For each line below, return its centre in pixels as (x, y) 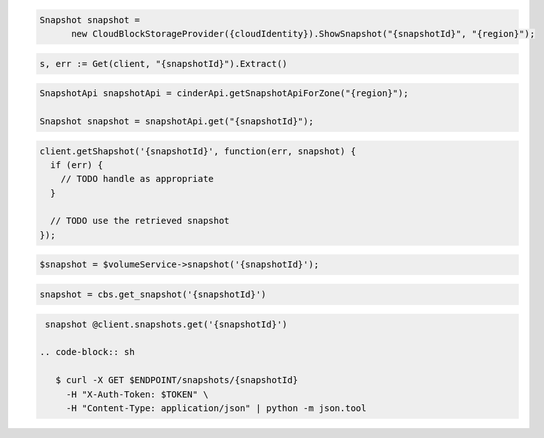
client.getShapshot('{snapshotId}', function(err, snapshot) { (198, 151)
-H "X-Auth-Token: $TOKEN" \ (137, 394)
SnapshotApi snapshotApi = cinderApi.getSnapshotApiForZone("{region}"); (224, 93)
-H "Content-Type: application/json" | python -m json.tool (216, 408)
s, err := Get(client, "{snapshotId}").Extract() (163, 63)
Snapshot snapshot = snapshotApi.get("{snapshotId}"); (176, 121)
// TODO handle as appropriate (137, 179)
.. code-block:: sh (87, 352)
